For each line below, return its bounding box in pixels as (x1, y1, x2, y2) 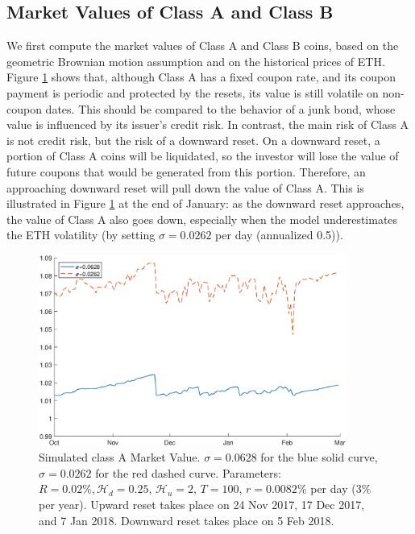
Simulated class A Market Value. (39, 449, 201, 466)
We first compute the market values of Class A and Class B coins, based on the (6, 37, 399, 54)
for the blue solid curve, (260, 449, 378, 466)
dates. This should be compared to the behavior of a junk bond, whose (45, 100, 396, 117)
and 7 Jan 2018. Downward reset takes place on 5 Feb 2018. (39, 511, 334, 528)
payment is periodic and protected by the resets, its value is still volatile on (6, 84, 379, 101)
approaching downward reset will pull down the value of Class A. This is (6, 179, 364, 196)
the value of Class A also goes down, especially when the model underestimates (6, 210, 398, 227)
